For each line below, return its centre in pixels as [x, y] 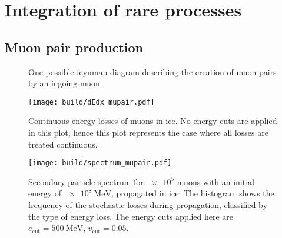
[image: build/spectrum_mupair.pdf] [100, 163]
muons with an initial [215, 181]
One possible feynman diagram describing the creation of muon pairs [152, 71]
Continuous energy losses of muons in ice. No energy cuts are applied [153, 121]
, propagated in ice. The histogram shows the [193, 193]
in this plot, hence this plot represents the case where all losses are [148, 133]
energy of [45, 193]
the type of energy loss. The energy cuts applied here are [131, 216]
